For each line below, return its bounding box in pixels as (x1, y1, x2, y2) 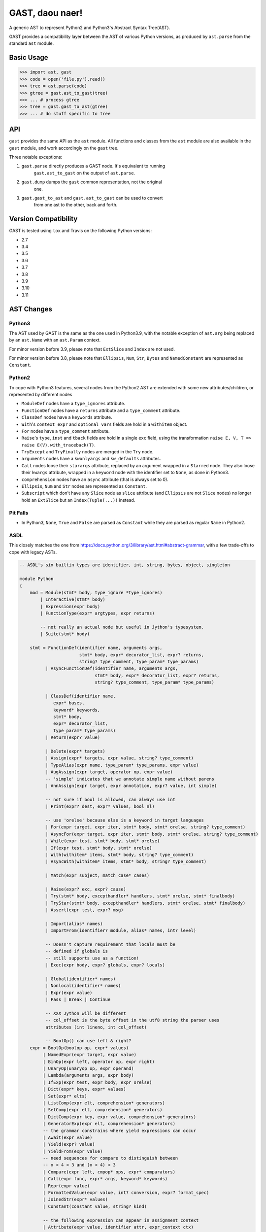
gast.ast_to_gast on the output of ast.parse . (33, 170, 135, 176)
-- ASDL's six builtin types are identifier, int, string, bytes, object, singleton (19, 562, 230, 568)
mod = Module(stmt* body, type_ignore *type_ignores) (30, 590, 163, 596)
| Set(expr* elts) (42, 1093, 87, 1099)
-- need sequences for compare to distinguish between (42, 1156, 178, 1161)
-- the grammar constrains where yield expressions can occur (42, 1128, 197, 1133)
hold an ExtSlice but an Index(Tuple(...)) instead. (21, 497, 135, 503)
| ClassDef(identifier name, (45, 693, 116, 699)
